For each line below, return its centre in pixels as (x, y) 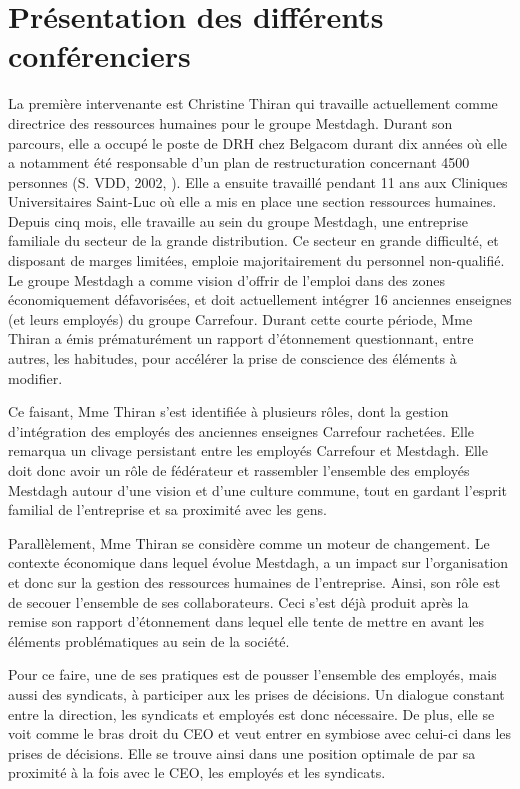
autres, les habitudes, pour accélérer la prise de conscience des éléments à (232, 358)
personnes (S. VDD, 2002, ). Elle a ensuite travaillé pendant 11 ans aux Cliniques (258, 181)
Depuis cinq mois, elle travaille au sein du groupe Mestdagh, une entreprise (238, 220)
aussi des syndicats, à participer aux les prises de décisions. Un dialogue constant (256, 693)
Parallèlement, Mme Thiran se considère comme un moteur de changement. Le (249, 542)
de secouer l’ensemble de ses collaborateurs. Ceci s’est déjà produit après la (238, 601)
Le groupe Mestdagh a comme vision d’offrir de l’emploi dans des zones (226, 279)
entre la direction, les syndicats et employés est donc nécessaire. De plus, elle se (251, 713)
